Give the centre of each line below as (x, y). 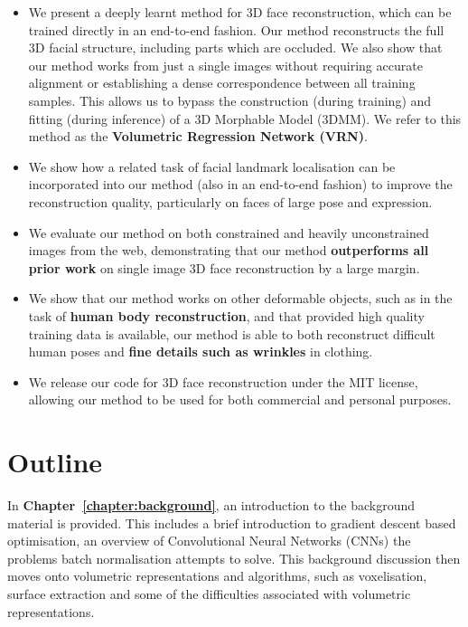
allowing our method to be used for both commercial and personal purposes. (240, 399)
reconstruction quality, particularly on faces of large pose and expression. (230, 201)
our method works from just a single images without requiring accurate (225, 65)
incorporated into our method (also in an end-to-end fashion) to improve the (240, 184)
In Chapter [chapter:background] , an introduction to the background (211, 505)
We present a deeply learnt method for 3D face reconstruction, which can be (240, 12)
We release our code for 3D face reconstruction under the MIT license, (223, 381)
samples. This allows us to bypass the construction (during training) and (230, 100)
